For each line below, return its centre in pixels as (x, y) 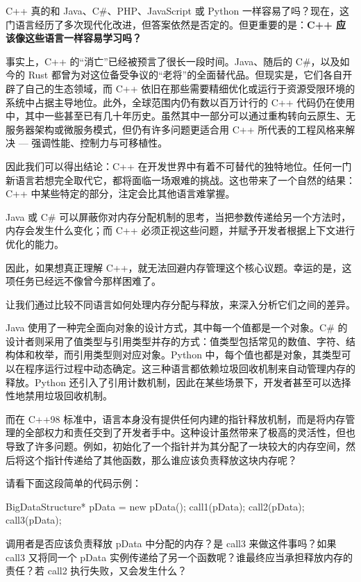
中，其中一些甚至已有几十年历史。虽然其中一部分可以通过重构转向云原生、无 (180, 116)
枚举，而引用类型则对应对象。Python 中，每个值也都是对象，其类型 (188, 355)
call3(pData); (34, 520)
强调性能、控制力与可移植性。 (100, 143)
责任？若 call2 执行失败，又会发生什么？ (96, 571)
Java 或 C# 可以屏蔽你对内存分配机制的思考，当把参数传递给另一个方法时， (178, 216)
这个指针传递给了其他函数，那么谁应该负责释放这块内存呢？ (161, 459)
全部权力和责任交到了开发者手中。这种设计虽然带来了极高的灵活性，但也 (190, 432)
